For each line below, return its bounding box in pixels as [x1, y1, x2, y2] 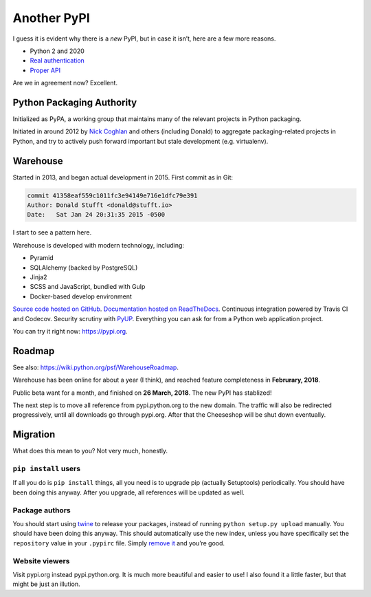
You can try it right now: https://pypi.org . [12, 327, 128, 335]
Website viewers [12, 556, 70, 565]
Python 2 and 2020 [30, 47, 85, 55]
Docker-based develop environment [30, 292, 132, 301]
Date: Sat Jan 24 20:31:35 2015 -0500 [27, 210, 165, 219]
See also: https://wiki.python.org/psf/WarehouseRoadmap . [12, 363, 179, 371]
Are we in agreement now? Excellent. [12, 79, 118, 87]
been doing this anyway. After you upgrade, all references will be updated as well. [12, 488, 245, 497]
